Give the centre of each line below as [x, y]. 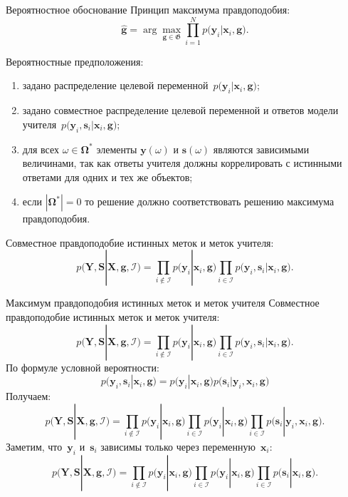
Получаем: [28, 396]
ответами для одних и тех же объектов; [107, 176]
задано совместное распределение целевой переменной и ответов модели [180, 110]
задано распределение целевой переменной [115, 85]
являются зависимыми [261, 149]
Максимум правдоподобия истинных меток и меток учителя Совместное [163, 303]
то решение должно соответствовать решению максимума [210, 201]
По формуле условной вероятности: [83, 367]
